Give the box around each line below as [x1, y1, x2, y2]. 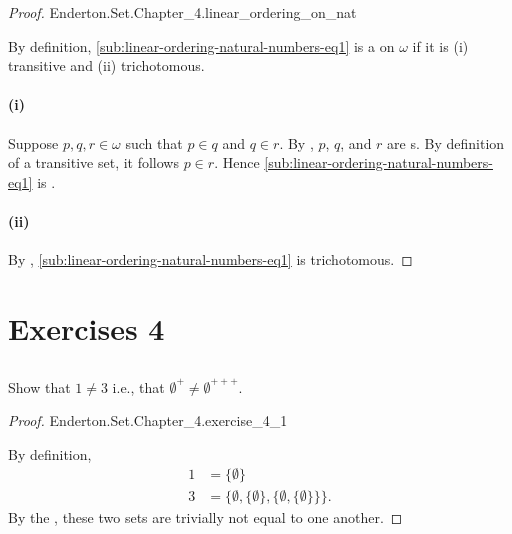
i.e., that [112, 376, 165, 397]
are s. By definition [387, 132, 505, 153]
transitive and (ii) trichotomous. [8, 55, 205, 76]
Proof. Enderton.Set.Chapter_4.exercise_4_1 [8, 410, 288, 431]
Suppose [8, 132, 59, 153]
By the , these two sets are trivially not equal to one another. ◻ [8, 507, 403, 528]
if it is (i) [412, 35, 469, 56]
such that [125, 132, 183, 153]
